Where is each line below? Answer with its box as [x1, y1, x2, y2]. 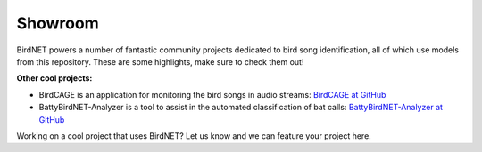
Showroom [16, 13, 99, 33]
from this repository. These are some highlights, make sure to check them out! [16, 56, 304, 67]
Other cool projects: [16, 73, 93, 84]
